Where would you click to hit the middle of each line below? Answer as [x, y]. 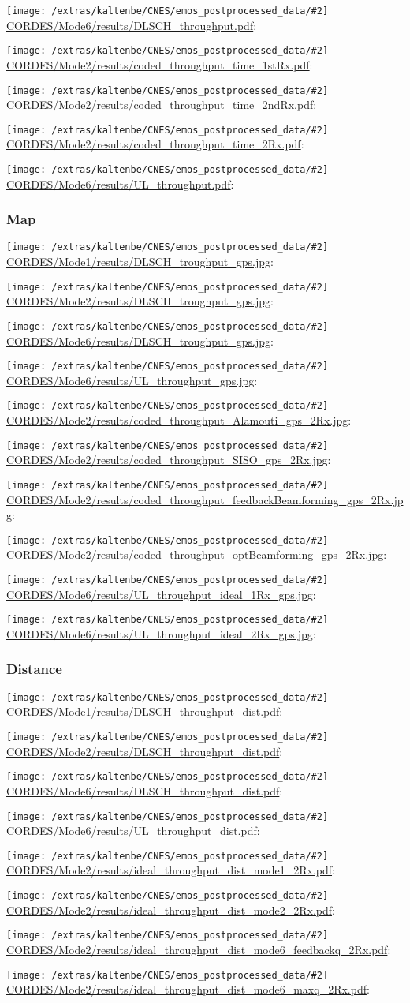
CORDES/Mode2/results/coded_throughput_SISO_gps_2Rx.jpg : [169, 460]
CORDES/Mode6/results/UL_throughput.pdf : [120, 183]
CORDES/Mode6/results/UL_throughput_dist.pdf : [133, 831]
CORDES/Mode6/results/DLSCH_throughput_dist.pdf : [145, 790]
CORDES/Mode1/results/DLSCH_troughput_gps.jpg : [140, 262]
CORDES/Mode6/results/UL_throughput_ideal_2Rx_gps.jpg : [161, 633]
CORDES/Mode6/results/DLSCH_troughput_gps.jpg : [140, 341]
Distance [34, 669]
